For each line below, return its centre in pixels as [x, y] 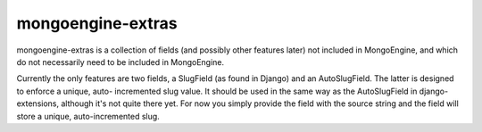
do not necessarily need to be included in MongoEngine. [120, 62]
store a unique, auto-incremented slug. [88, 116]
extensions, [38, 103]
